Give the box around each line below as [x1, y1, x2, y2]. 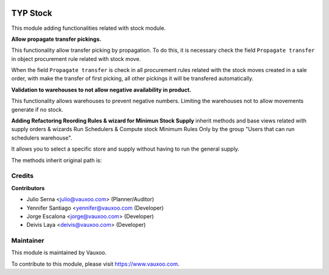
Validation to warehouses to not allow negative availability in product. [11, 86, 192, 93]
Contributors [11, 184, 45, 191]
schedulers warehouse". [11, 134, 73, 141]
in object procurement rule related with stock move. [11, 55, 141, 62]
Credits [11, 171, 34, 180]
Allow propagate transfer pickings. [11, 35, 102, 43]
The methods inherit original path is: [11, 156, 102, 164]
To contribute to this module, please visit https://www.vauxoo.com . [11, 260, 180, 268]
